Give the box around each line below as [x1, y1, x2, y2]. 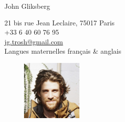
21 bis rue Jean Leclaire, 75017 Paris [4, 17, 115, 27]
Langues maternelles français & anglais [4, 46, 122, 56]
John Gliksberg [4, 1, 50, 11]
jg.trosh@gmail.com [4, 36, 63, 46]
